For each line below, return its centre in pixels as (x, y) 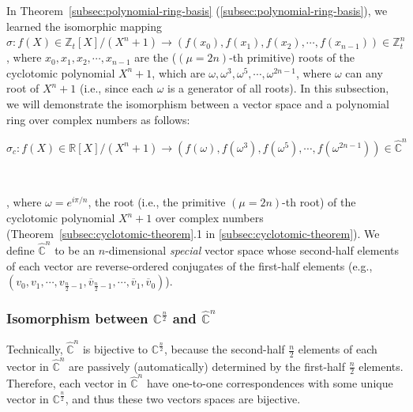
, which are (178, 72)
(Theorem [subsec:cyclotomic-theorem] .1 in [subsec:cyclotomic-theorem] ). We (193, 233)
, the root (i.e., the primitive (157, 202)
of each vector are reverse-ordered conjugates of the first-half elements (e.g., (190, 265)
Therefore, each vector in (67, 383)
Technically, (35, 349)
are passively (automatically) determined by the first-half (207, 366)
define (21, 249)
